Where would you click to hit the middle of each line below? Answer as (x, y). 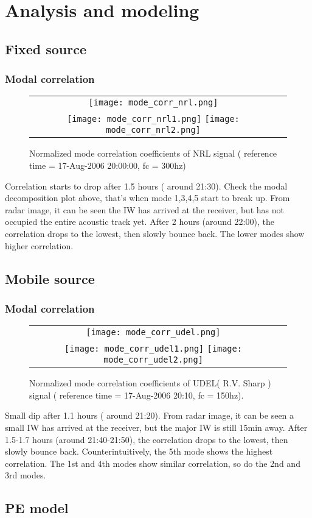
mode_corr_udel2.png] (153, 360)
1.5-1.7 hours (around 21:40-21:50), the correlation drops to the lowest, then (147, 439)
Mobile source (50, 278)
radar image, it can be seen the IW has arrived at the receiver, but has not (144, 209)
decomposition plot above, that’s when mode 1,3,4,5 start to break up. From (147, 198)
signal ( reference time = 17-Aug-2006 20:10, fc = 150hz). (137, 395)
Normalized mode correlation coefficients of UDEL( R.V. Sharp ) (150, 383)
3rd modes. (26, 475)
